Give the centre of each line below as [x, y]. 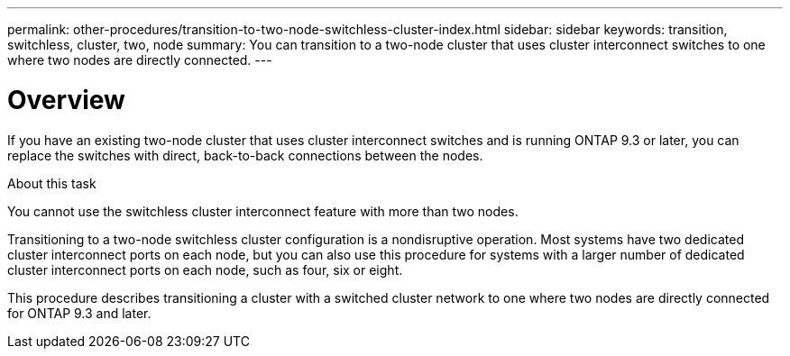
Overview [66, 100]
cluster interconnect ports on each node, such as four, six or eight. [205, 269]
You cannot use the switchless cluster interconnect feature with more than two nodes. [263, 211]
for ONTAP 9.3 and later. [79, 313]
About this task [52, 183]
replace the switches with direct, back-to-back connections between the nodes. [245, 155]
